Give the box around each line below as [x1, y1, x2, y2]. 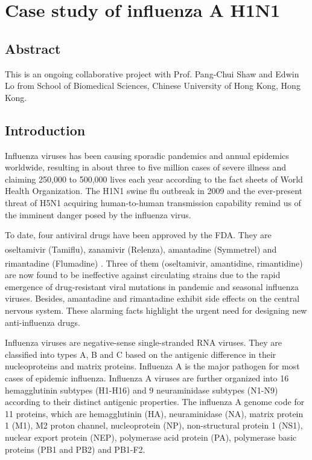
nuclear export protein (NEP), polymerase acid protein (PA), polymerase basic [5, 430, 297, 443]
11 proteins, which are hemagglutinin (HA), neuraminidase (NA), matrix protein [5, 407, 304, 420]
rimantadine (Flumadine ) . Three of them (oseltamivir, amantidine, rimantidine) [5, 256, 303, 269]
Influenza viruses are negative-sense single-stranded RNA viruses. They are [5, 336, 282, 349]
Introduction [5, 120, 86, 139]
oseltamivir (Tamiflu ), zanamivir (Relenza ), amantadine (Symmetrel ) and [5, 242, 277, 255]
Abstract [5, 39, 61, 57]
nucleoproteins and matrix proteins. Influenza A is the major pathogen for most [5, 360, 300, 372]
